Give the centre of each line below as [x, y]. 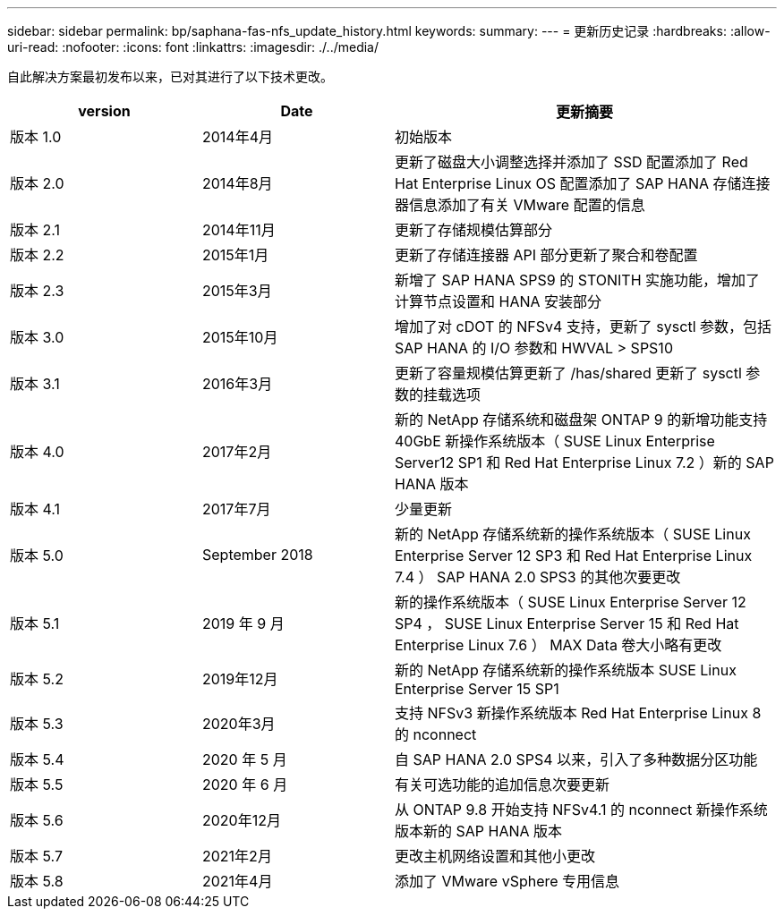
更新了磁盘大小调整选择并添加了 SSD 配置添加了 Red [571, 162]
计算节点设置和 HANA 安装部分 [499, 301]
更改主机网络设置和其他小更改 [495, 856]
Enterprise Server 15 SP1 [477, 689]
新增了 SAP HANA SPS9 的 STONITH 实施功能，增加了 [578, 280]
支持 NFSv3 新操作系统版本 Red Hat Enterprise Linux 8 [578, 713]
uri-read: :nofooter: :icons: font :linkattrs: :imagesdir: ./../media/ [193, 47]
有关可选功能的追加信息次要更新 [503, 785]
